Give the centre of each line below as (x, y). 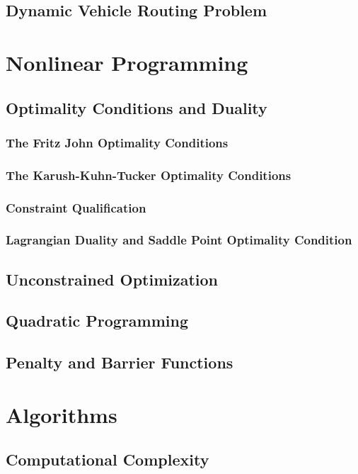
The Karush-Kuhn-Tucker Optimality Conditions (149, 175)
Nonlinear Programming (127, 62)
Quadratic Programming (97, 321)
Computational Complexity (108, 459)
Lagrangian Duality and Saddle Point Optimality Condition (179, 240)
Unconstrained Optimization (112, 279)
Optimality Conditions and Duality (137, 107)
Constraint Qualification (76, 207)
